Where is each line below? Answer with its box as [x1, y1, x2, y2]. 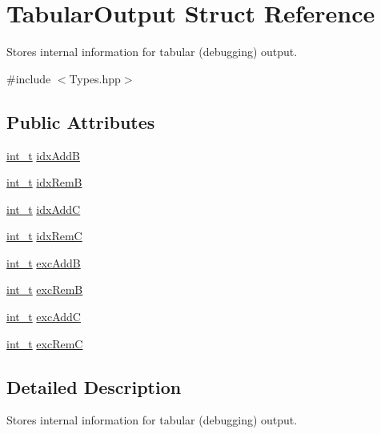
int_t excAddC [6, 308, 81, 325]
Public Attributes [6, 109, 155, 134]
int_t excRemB [6, 281, 83, 298]
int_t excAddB [6, 254, 81, 271]
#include [6, 70, 51, 86]
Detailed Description [6, 374, 182, 399]
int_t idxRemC [6, 227, 82, 244]
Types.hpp [69, 70, 121, 86]
